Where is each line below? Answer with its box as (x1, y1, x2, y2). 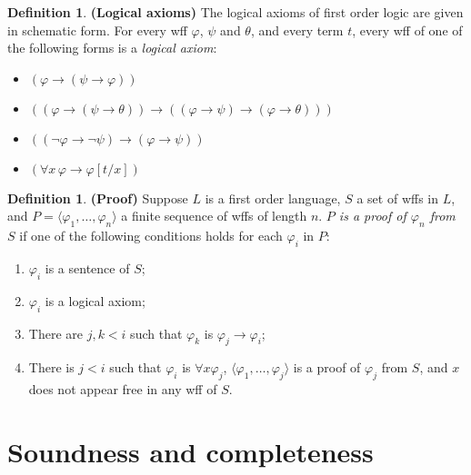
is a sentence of (45, 258, 130, 277)
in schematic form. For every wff (7, 20, 187, 39)
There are (28, 323, 83, 342)
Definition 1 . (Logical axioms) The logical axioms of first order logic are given (7, 3, 464, 21)
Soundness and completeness (7, 432, 374, 470)
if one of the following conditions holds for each (19, 226, 283, 245)
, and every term (250, 20, 344, 39)
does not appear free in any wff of (28, 380, 217, 399)
